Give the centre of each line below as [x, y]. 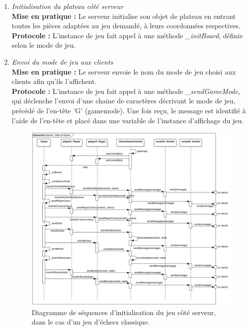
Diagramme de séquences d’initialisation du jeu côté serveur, [124, 312]
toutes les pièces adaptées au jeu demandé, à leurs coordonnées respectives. [126, 26]
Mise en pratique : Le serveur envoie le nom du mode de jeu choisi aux [124, 71]
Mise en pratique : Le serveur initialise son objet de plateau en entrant [124, 16]
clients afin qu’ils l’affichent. [54, 81]
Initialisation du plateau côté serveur [68, 6]
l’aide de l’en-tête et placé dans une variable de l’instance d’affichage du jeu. [128, 120]
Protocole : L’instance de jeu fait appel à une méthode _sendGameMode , [126, 91]
